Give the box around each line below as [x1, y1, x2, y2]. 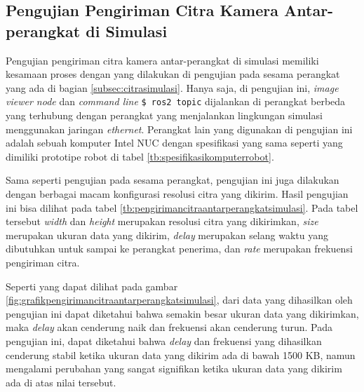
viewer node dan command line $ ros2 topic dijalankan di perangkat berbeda [6, 94, 346, 109]
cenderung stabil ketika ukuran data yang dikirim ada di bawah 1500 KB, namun [6, 347, 356, 362]
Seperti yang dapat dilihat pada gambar [6, 278, 178, 293]
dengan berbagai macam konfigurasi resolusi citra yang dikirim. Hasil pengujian [6, 187, 349, 201]
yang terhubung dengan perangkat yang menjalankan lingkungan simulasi [6, 108, 323, 123]
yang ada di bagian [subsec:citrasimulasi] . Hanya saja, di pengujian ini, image [6, 80, 339, 95]
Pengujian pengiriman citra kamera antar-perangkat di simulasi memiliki [6, 53, 319, 67]
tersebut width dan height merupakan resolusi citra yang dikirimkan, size [6, 214, 318, 229]
